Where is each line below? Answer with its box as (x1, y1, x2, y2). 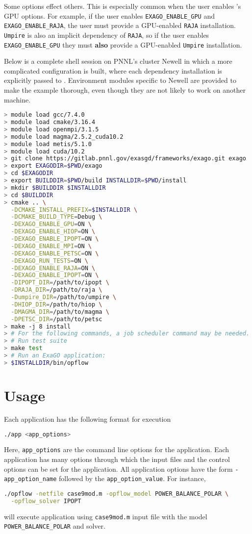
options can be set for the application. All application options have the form (4, 463, 233, 474)
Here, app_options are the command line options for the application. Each (4, 444, 229, 455)
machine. (4, 94, 31, 104)
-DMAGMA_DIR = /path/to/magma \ (11, 308, 109, 315)
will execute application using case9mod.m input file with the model (4, 511, 207, 521)
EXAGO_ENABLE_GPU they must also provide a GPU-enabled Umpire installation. (4, 39, 242, 50)
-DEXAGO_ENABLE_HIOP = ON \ (11, 228, 96, 235)
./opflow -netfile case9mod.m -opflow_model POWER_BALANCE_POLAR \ (4, 490, 229, 497)
